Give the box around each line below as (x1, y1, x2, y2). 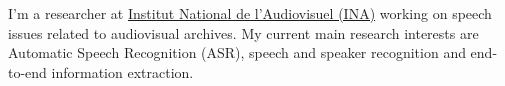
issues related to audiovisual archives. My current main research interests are (8, 22, 479, 43)
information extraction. (51, 61, 194, 82)
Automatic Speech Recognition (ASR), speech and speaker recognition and (8, 42, 466, 63)
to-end (8, 61, 47, 82)
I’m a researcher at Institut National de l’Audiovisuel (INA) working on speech (8, 3, 492, 23)
